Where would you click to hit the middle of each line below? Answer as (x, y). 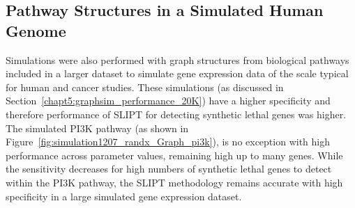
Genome (36, 30)
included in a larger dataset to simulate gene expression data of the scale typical (177, 73)
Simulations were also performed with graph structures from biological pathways (177, 59)
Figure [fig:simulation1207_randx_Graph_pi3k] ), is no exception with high (168, 142)
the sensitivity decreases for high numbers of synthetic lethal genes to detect (169, 169)
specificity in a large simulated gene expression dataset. (124, 196)
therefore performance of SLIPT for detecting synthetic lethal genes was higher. (176, 114)
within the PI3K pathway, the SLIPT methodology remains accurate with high (174, 182)
